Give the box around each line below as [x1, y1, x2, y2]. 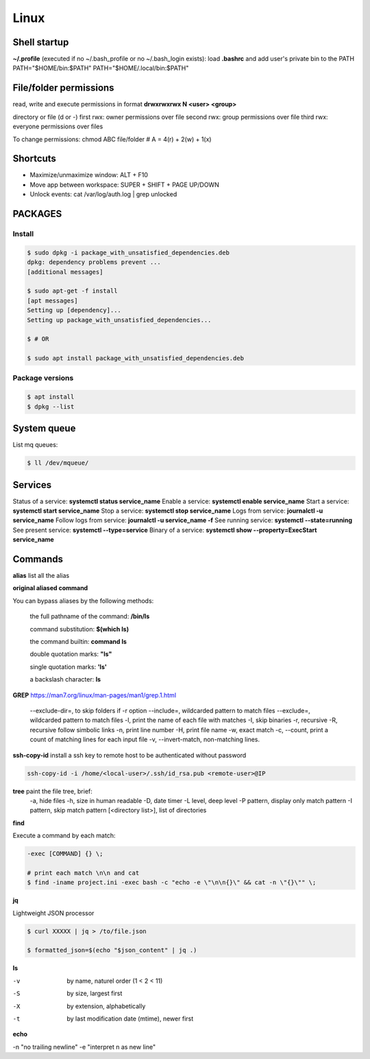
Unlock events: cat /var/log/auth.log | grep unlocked [29, 190, 177, 198]
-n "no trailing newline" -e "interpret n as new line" [12, 1043, 156, 1051]
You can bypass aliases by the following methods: [12, 596, 154, 605]
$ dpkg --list [27, 402, 75, 410]
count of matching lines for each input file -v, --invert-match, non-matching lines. [29, 735, 260, 744]
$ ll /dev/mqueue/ [27, 459, 89, 467]
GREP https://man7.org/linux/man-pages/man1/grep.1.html [12, 690, 177, 699]
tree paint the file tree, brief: [12, 787, 92, 795]
